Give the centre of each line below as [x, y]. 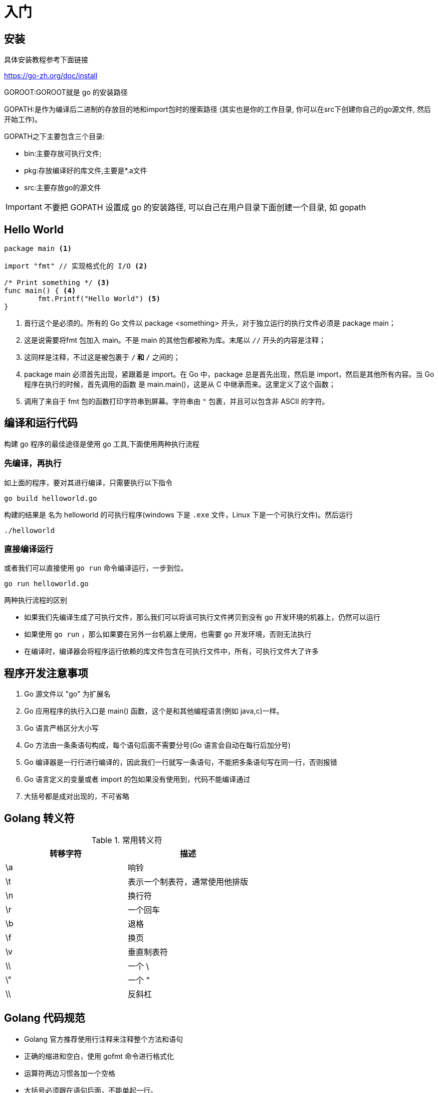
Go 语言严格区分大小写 [61, 728]
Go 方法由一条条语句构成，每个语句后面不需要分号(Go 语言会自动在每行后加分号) [157, 745]
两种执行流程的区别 [36, 600]
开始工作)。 [23, 119]
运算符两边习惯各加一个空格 [70, 1073]
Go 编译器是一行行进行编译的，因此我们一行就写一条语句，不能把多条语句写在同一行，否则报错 [181, 762]
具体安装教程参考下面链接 [46, 60]
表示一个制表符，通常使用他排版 [188, 882]
